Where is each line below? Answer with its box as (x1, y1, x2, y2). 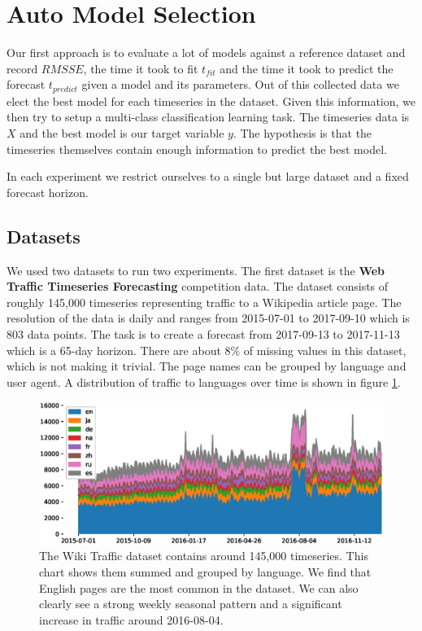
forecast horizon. (7, 183, 89, 200)
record (7, 59, 38, 77)
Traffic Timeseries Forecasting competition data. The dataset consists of (7, 278, 389, 295)
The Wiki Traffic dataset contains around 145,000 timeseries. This (39, 547, 368, 564)
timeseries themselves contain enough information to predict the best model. (7, 140, 387, 157)
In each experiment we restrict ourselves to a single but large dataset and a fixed (7, 168, 409, 185)
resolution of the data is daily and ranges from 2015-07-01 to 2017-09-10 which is (7, 309, 410, 326)
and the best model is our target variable (20, 124, 224, 141)
